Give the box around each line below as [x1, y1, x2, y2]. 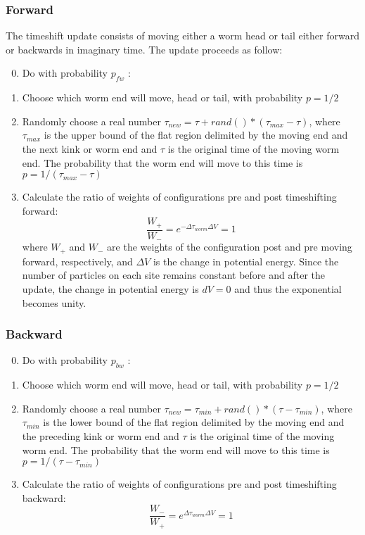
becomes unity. [22, 295, 87, 310]
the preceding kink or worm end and [22, 428, 179, 443]
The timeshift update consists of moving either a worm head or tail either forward [6, 28, 359, 43]
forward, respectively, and [22, 253, 133, 268]
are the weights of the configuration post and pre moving [107, 239, 352, 254]
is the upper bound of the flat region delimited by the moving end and [44, 127, 348, 142]
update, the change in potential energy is [22, 281, 199, 296]
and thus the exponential [234, 281, 342, 296]
